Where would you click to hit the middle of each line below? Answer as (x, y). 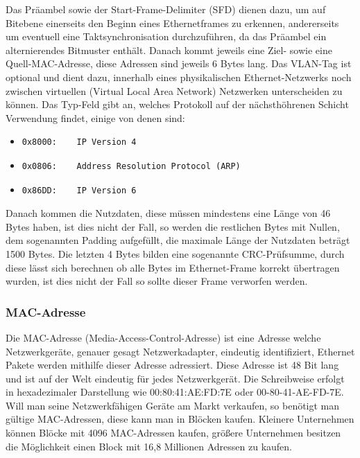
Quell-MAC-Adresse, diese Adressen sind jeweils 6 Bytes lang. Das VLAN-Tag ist (179, 63)
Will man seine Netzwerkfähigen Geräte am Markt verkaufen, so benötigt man (173, 405)
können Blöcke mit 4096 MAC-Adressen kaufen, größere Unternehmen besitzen (173, 433)
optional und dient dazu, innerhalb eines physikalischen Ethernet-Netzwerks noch (179, 77)
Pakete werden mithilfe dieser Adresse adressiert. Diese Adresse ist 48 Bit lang (172, 365)
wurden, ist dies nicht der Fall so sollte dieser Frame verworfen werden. (157, 281)
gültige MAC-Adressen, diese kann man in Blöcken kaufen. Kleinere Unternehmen (180, 419)
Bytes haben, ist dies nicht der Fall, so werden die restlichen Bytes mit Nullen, (173, 226)
